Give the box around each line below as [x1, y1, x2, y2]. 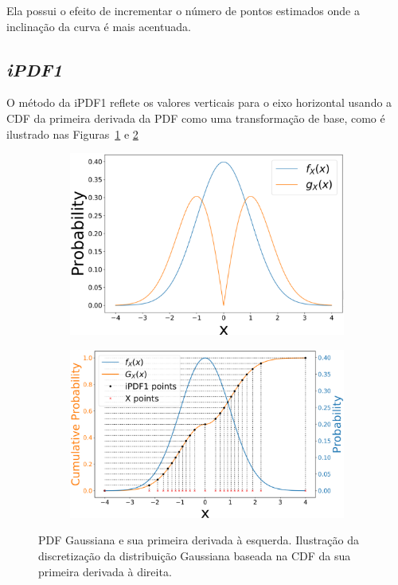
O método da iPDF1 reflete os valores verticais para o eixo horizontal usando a [6, 94, 392, 111]
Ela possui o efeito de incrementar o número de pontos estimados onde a [6, 2, 360, 18]
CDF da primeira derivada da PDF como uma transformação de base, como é [6, 109, 385, 126]
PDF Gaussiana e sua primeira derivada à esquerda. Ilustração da [38, 532, 359, 548]
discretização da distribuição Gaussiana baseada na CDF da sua [38, 548, 351, 564]
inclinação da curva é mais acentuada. [6, 18, 191, 34]
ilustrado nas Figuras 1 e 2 [6, 125, 139, 142]
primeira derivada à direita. [38, 563, 172, 579]
